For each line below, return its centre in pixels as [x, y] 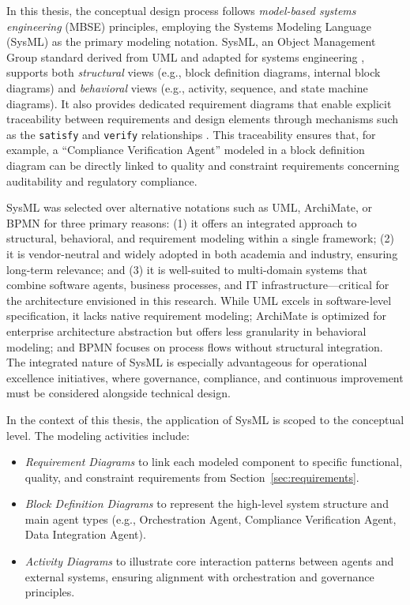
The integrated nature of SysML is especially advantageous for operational [187, 362]
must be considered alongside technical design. [118, 393]
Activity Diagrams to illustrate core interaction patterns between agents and [209, 561]
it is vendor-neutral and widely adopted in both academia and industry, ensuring [202, 253]
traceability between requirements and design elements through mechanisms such [203, 119]
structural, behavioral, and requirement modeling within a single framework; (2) [200, 238]
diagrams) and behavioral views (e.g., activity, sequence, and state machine [187, 87]
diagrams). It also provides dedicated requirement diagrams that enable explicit [199, 103]
